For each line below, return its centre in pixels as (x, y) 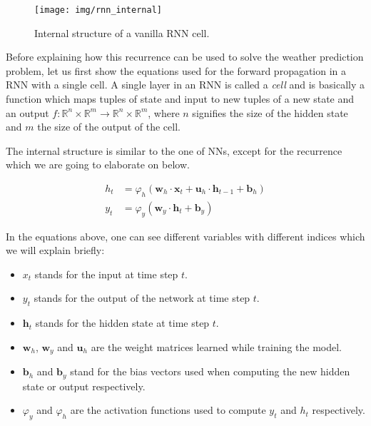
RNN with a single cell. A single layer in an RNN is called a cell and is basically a (185, 85)
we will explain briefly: (55, 250)
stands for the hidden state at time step (122, 323)
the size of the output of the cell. (109, 127)
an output (27, 112)
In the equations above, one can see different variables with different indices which (185, 236)
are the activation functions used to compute (168, 410)
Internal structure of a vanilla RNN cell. (122, 32)
